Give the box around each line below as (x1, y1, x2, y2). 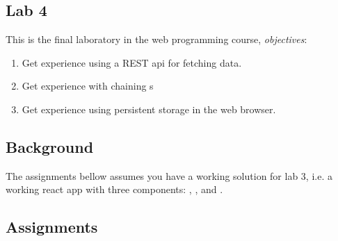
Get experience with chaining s (22, 78, 154, 93)
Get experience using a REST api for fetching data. (22, 55, 242, 69)
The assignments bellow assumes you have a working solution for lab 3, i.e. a (6, 168, 332, 183)
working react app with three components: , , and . (6, 182, 223, 197)
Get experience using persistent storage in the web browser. (22, 101, 276, 116)
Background (6, 135, 94, 157)
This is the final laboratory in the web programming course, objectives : (6, 32, 307, 47)
